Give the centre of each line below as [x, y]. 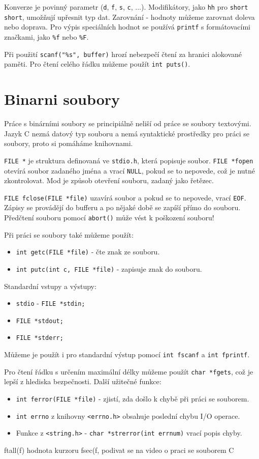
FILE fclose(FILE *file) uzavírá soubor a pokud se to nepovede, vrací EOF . [125, 197]
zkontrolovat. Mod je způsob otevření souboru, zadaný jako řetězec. [109, 180]
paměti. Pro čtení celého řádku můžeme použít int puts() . [97, 64]
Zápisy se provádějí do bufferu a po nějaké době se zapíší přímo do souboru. [122, 207]
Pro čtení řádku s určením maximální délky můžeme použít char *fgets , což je [129, 371]
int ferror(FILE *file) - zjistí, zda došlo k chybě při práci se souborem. [133, 399]
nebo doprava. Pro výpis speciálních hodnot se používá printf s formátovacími [127, 27]
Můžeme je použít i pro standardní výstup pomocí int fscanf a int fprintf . [127, 354]
